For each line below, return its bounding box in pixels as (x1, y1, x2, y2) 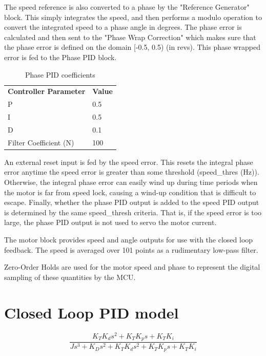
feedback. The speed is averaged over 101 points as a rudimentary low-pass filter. (4, 244, 258, 255)
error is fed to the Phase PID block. (4, 51, 117, 62)
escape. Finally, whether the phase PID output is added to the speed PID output (4, 197, 259, 208)
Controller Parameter (8, 86, 86, 97)
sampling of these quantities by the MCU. (4, 271, 136, 282)
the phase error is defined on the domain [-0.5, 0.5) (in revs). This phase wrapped (4, 42, 260, 52)
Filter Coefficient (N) (8, 137, 74, 147)
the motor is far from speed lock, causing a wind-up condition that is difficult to (4, 186, 256, 197)
